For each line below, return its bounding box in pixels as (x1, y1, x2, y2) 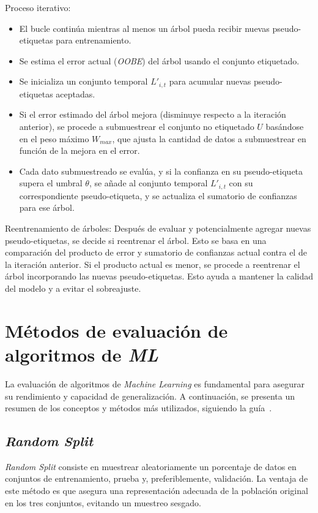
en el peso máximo (19, 132, 89, 145)
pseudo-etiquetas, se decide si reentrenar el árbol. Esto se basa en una (5, 234, 267, 246)
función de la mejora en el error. (19, 144, 140, 157)
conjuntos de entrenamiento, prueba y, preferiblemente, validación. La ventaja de (5, 472, 308, 485)
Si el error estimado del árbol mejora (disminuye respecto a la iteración (19, 108, 286, 121)
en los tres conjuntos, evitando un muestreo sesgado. (5, 496, 201, 509)
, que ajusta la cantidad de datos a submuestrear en (112, 132, 306, 145)
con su (229, 177, 253, 189)
